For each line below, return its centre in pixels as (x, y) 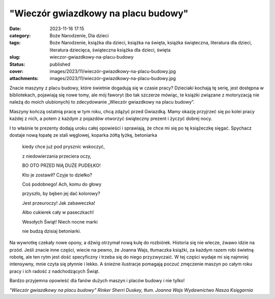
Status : (17, 64)
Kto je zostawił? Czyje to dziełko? (57, 175)
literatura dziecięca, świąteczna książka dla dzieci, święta (110, 50)
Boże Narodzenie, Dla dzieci (79, 35)
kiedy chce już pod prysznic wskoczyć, (64, 147)
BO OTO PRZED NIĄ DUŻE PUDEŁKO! (62, 165)
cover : (17, 71)
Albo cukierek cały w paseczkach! (58, 212)
